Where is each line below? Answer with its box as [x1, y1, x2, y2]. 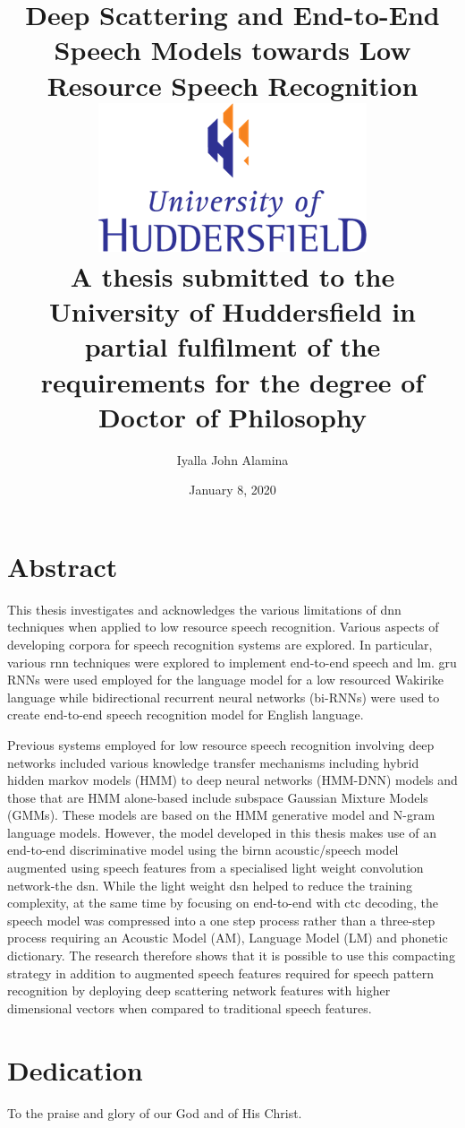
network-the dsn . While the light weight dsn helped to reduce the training [7, 875, 412, 894]
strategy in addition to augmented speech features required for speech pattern [7, 963, 434, 982]
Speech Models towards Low [54, 31, 411, 68]
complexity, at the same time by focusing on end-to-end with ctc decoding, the [7, 893, 438, 912]
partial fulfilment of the [84, 328, 381, 365]
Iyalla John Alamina [176, 450, 289, 469]
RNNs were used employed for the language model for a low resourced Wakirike [7, 670, 444, 689]
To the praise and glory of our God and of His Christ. [7, 1103, 302, 1122]
